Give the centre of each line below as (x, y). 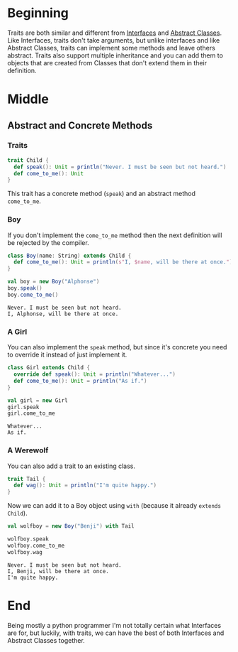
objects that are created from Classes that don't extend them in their (107, 63)
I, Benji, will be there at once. (58, 571)
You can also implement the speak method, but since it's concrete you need (117, 347)
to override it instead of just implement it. (67, 355)
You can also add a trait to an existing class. (72, 466)
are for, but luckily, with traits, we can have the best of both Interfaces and (116, 633)
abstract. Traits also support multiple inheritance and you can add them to (115, 55)
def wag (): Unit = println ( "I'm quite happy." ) (85, 485)
